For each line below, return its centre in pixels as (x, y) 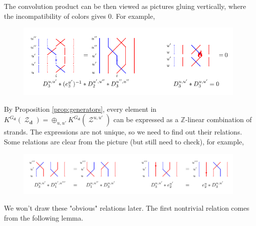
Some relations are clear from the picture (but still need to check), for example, (124, 141)
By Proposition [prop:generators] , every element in (80, 109)
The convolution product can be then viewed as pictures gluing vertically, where (125, 6)
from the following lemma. (44, 217)
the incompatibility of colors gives (55, 16)
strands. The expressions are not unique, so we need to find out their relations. (123, 132)
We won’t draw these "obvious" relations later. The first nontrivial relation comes (127, 207)
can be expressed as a (146, 119)
